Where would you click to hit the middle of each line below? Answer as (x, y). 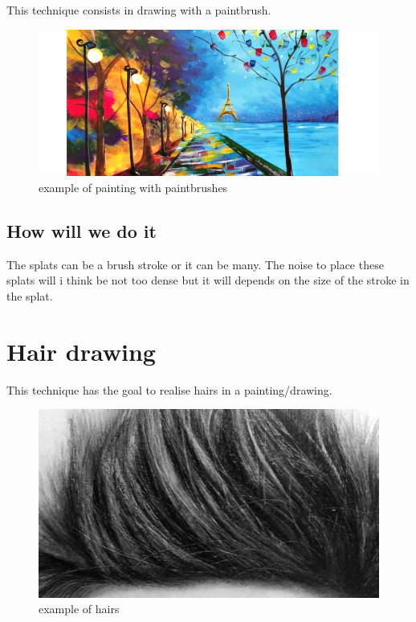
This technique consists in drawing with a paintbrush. (139, 10)
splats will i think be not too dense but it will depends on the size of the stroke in (208, 280)
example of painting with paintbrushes (133, 187)
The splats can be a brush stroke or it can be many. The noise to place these (195, 264)
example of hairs (79, 609)
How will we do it (82, 230)
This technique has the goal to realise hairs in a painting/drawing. (169, 389)
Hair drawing (81, 351)
